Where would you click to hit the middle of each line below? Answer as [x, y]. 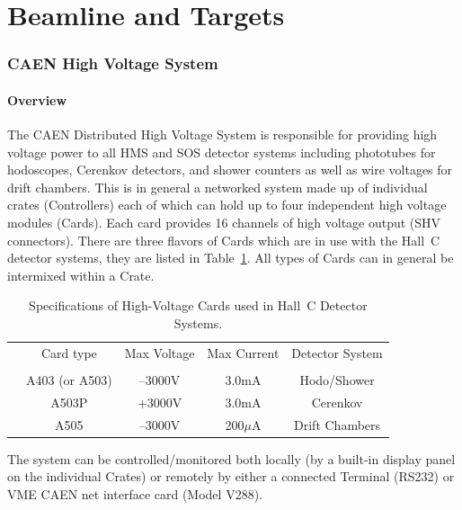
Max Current [243, 352]
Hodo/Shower [337, 379]
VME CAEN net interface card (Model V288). [135, 493]
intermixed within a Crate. [81, 275]
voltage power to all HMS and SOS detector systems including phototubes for [222, 152]
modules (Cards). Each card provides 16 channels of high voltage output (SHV [224, 222]
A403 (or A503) [69, 379]
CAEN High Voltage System [113, 63]
